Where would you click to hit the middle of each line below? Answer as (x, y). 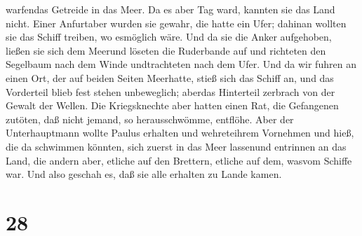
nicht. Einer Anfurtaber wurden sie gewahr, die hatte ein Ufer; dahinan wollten (176, 23)
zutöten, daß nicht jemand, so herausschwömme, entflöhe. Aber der (150, 119)
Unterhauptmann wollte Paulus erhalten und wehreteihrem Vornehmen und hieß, (180, 133)
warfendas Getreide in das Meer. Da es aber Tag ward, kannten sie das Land (170, 9)
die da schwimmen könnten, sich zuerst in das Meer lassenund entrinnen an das (176, 146)
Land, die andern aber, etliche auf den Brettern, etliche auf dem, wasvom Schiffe (179, 160)
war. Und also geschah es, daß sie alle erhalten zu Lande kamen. (144, 174)
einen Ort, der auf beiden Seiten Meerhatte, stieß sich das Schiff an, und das (170, 77)
